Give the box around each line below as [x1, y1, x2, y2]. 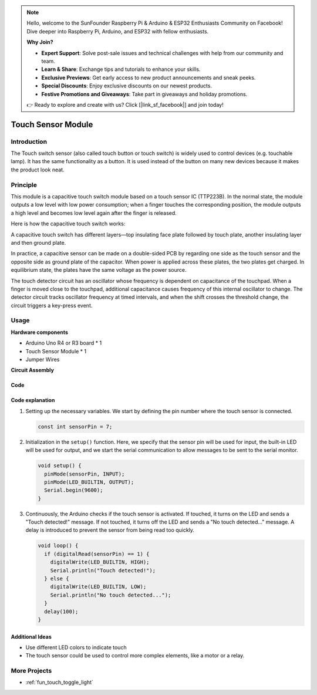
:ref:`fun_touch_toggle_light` [25, 679, 94, 686]
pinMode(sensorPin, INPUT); [44, 470, 125, 477]
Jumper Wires [25, 356, 60, 363]
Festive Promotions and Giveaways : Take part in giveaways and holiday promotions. [41, 90, 248, 97]
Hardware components [11, 329, 69, 336]
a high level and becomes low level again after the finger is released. [11, 209, 177, 217]
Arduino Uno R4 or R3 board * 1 [25, 339, 102, 346]
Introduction [11, 137, 47, 146]
